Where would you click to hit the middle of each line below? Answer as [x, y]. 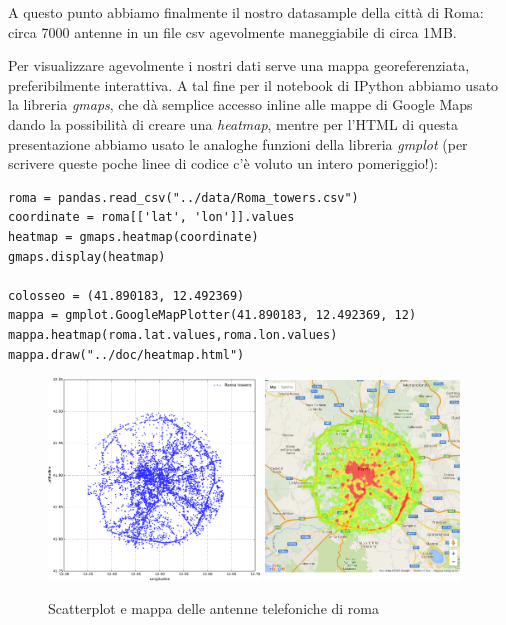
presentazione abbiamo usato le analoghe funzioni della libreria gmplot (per [238, 143]
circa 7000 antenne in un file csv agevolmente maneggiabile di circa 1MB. [232, 31]
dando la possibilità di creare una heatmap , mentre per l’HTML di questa [233, 123]
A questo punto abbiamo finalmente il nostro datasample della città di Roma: [246, 12]
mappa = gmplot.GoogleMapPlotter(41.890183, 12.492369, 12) [212, 315]
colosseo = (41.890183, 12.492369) [126, 295]
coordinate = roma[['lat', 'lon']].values [151, 217]
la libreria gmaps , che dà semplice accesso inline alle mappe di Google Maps [240, 104]
